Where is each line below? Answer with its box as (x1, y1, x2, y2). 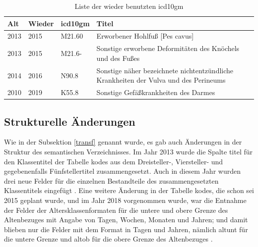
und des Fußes (96, 52, 140, 63)
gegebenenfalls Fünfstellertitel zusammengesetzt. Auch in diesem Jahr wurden (4, 166, 241, 176)
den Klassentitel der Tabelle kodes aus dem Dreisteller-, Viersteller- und (4, 156, 223, 166)
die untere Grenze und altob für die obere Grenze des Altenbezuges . (4, 234, 213, 244)
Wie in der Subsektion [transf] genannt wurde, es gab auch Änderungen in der (4, 137, 242, 147)
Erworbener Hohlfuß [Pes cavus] (96, 31, 194, 41)
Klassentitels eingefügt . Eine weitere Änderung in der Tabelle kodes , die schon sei (4, 185, 254, 196)
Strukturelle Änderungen (4, 113, 135, 129)
